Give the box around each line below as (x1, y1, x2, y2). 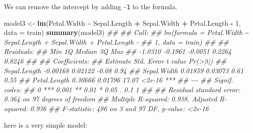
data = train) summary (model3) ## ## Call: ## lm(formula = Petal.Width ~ (4, 27, 249, 37)
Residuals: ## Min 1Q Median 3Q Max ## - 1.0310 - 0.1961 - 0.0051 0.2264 (4, 46, 232, 56)
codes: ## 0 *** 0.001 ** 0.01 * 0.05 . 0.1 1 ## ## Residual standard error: (4, 84, 240, 94)
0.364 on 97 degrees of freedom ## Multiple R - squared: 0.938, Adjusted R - (4, 94, 227, 104)
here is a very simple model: (4, 119, 87, 130)
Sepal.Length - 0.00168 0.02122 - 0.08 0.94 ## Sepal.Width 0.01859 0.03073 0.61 (4, 65, 244, 75)
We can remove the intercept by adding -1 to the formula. (4, 1, 177, 11)
